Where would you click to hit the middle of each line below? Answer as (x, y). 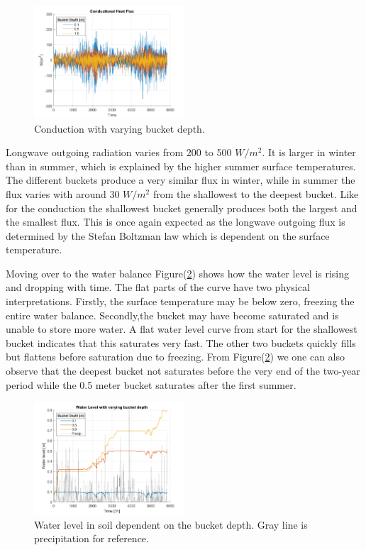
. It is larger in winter (309, 152)
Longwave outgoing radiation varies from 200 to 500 (119, 152)
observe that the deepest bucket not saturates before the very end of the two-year (183, 371)
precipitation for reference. (91, 538)
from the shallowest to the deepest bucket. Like (256, 193)
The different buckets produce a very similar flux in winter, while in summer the (181, 180)
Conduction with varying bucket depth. (120, 128)
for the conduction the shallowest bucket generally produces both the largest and (182, 208)
